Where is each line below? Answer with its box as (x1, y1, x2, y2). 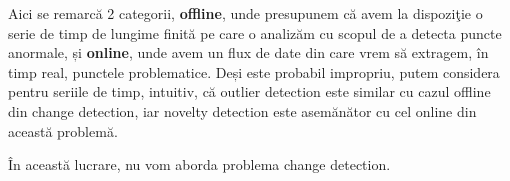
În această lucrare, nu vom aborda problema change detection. (8, 154, 391, 175)
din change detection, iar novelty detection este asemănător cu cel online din (8, 100, 477, 121)
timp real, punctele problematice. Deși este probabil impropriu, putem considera (8, 61, 500, 82)
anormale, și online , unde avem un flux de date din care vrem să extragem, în (8, 42, 489, 63)
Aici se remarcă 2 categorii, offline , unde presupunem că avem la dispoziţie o (8, 3, 483, 23)
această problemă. (8, 120, 118, 141)
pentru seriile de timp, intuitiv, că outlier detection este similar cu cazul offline (8, 81, 491, 102)
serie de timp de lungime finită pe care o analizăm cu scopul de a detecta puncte (8, 22, 502, 43)
